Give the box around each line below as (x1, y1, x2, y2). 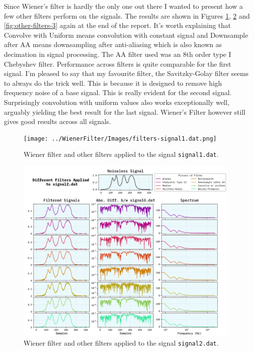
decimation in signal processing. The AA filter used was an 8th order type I (4, 49, 231, 59)
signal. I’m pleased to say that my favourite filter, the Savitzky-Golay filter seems (4, 68, 249, 78)
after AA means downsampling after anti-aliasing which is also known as (4, 39, 222, 50)
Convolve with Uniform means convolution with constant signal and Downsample (4, 29, 248, 40)
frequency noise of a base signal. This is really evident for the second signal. (4, 87, 232, 98)
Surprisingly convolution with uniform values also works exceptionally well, (4, 97, 229, 107)
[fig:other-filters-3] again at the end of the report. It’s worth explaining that (4, 20, 231, 30)
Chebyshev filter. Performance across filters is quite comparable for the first (4, 58, 231, 69)
